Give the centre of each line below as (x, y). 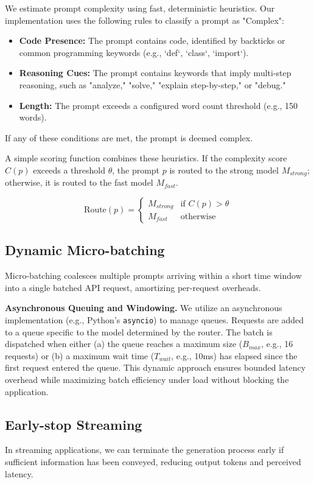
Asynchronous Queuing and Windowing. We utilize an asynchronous (144, 308)
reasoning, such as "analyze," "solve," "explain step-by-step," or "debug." (152, 84)
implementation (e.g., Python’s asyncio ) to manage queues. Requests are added (155, 319)
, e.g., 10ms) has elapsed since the (234, 355)
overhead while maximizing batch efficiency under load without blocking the (147, 379)
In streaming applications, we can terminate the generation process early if (145, 450)
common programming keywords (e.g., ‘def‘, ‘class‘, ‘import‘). (134, 52)
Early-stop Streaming (74, 424)
